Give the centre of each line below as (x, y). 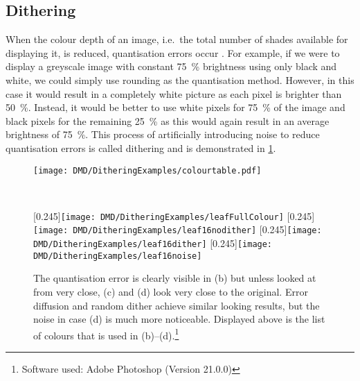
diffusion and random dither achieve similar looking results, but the (177, 305)
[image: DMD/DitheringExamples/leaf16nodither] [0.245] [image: (178, 229)
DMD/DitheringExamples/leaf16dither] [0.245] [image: (153, 243)
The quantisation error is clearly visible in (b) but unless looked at (175, 278)
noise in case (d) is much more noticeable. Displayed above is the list (179, 319)
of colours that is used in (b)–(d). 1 (106, 334)
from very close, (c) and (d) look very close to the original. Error (171, 292)
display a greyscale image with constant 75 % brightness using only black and (171, 66)
